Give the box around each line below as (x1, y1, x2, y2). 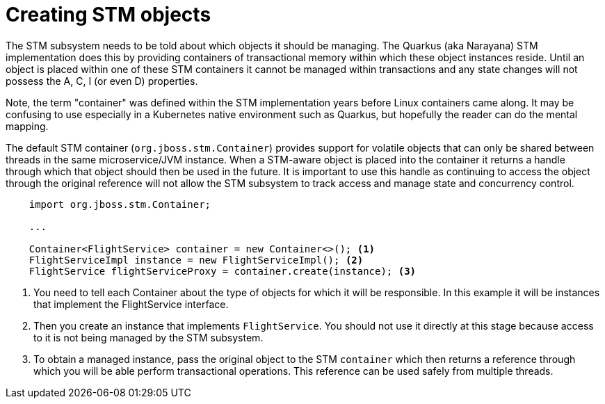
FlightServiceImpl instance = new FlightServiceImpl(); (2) (29, 254, 364, 266)
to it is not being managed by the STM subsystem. (33, 331, 264, 344)
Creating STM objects (6, 3, 211, 26)
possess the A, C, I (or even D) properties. (6, 74, 198, 87)
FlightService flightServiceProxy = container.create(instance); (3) (29, 265, 417, 277)
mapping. (6, 120, 49, 132)
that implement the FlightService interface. (33, 298, 229, 310)
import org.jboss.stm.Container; (29, 198, 211, 210)
